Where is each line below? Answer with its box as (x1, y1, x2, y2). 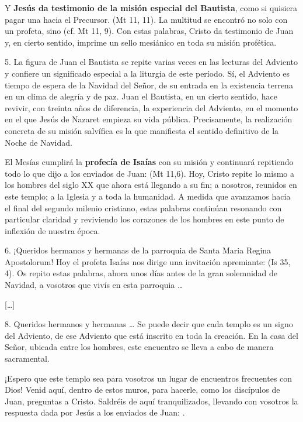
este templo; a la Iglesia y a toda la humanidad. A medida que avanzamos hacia (5, 190, 291, 202)
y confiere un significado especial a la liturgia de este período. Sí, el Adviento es (5, 67, 290, 79)
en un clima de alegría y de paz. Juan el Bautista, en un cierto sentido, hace (5, 90, 277, 102)
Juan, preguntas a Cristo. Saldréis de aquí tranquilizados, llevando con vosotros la (5, 394, 298, 407)
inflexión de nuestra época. (5, 224, 100, 236)
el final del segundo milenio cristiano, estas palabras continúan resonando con (5, 201, 282, 214)
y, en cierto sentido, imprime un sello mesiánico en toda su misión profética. (5, 36, 277, 48)
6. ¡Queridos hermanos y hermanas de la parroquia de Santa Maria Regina (5, 244, 271, 256)
